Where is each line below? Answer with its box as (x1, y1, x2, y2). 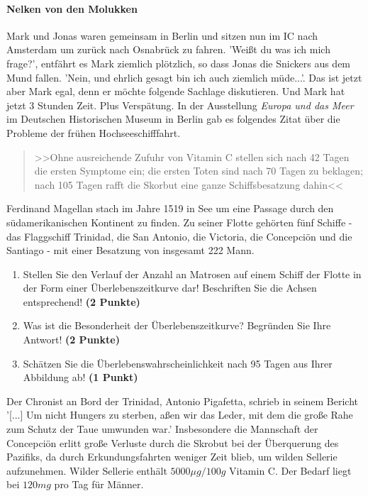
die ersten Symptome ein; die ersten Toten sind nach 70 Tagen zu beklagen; (34, 163, 363, 178)
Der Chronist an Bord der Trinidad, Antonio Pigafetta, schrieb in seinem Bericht (6, 393, 358, 408)
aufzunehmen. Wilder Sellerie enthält (6, 463, 167, 478)
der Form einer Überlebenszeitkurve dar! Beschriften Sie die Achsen (23, 280, 317, 295)
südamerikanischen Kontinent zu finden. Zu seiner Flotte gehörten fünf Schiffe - (6, 214, 352, 229)
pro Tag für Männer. (54, 477, 144, 492)
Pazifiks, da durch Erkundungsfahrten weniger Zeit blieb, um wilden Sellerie (6, 449, 338, 464)
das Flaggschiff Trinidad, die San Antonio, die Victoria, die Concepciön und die (6, 228, 352, 243)
